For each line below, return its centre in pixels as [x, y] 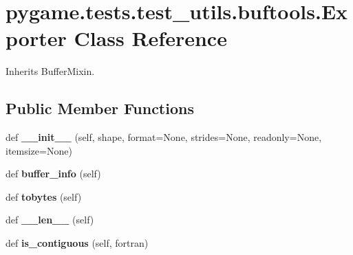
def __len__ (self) [50, 220]
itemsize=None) [39, 150]
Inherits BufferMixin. [50, 71]
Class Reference [150, 38]
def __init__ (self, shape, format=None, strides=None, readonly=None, [164, 137]
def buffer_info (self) [53, 174]
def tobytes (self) [44, 196]
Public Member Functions [100, 108]
